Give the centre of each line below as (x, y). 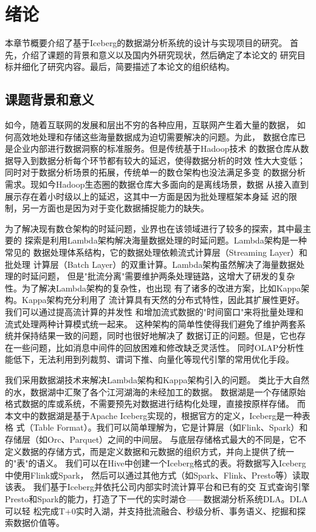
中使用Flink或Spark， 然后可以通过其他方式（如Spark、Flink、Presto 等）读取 (157, 475)
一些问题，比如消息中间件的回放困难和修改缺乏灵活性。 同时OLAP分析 (154, 347)
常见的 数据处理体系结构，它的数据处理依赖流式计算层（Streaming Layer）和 (156, 252)
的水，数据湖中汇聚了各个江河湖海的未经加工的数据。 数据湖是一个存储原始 (155, 391)
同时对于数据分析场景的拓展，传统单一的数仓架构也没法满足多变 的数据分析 (155, 172)
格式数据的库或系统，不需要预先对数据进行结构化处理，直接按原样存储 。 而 (155, 404)
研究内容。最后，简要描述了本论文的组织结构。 (141, 66)
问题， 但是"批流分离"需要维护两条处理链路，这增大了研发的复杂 (167, 276)
